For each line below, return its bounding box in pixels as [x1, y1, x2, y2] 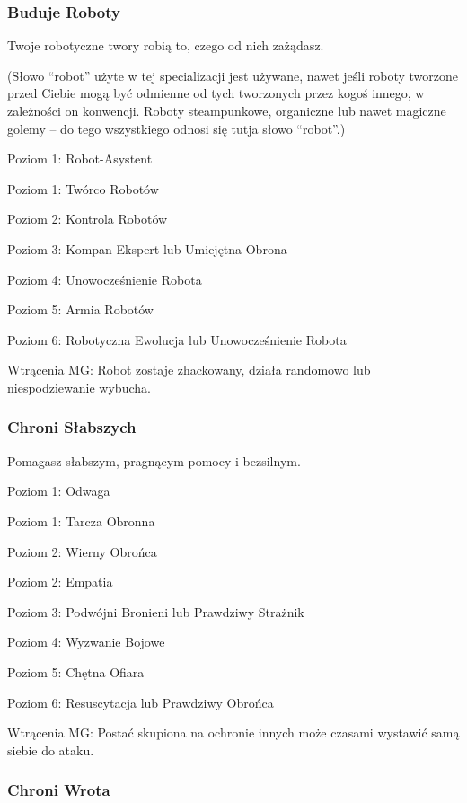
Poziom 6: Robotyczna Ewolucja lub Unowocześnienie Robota [7, 330, 347, 349]
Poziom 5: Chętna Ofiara [7, 662, 145, 681]
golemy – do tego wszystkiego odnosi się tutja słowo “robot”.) [7, 119, 346, 137]
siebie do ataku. [7, 740, 94, 759]
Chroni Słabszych [7, 416, 137, 438]
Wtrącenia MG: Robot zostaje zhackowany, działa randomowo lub [7, 360, 371, 379]
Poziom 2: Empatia [7, 572, 113, 591]
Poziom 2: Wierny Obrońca [7, 542, 157, 560]
